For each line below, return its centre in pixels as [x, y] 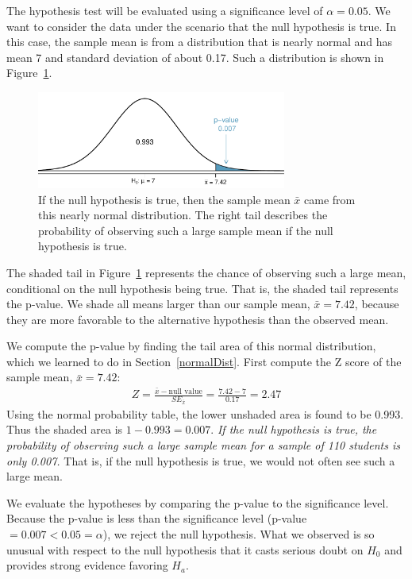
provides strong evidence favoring [87, 565]
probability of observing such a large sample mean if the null [186, 230]
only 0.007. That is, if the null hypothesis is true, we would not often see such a [201, 460]
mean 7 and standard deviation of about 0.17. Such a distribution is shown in [195, 57]
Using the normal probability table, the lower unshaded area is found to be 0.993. [205, 413]
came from [330, 199]
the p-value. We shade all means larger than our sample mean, [158, 304]
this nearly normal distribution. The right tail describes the [183, 215]
